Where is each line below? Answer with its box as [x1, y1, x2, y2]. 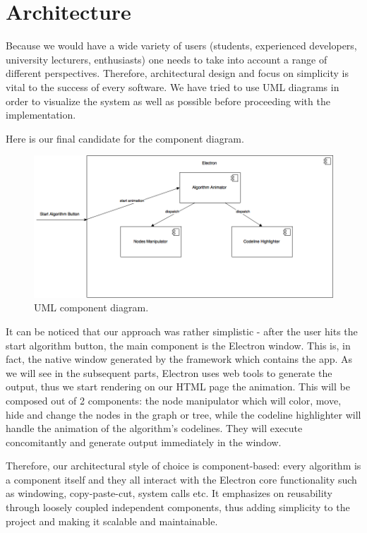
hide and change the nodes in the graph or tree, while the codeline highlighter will [6, 407, 361, 421]
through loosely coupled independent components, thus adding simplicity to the [6, 500, 350, 515]
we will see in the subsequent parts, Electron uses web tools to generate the [6, 365, 332, 380]
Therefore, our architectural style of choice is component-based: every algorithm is [6, 458, 361, 473]
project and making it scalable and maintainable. [6, 513, 218, 528]
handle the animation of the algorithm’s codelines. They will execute [6, 421, 303, 436]
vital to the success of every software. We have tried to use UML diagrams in [6, 79, 339, 94]
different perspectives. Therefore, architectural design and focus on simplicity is [6, 66, 349, 80]
